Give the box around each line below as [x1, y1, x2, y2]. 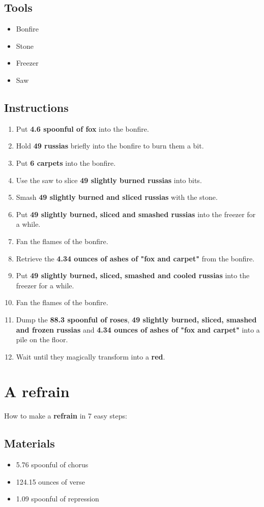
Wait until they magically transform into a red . [16, 351, 165, 362]
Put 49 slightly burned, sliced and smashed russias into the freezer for [16, 208, 256, 219]
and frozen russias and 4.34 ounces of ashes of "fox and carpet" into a [16, 324, 260, 335]
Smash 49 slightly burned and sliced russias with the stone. [16, 192, 218, 202]
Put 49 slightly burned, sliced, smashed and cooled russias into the [16, 270, 250, 281]
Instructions [4, 99, 69, 115]
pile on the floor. [16, 334, 68, 345]
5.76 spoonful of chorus [16, 459, 89, 470]
